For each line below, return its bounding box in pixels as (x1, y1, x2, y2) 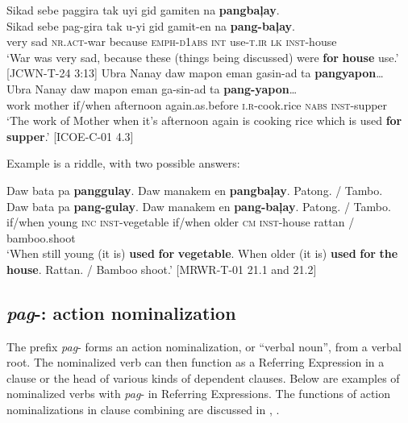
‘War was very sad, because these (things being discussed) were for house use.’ (6, 48, 399, 65)
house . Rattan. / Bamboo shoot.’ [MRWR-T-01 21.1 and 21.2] (6, 260, 317, 277)
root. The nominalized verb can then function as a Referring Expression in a (6, 354, 385, 371)
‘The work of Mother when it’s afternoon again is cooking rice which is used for (6, 112, 402, 129)
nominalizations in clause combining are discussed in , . (6, 401, 280, 418)
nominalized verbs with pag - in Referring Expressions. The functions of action (6, 385, 390, 402)
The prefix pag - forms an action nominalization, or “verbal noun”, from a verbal (6, 338, 402, 355)
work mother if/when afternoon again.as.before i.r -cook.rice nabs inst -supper (6, 96, 388, 113)
